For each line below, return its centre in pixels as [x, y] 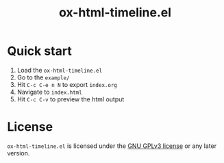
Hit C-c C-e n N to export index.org [67, 84]
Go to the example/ [43, 77]
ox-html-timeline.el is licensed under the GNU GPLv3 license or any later [112, 146]
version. [18, 153]
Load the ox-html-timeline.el [60, 70]
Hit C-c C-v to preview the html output [71, 99]
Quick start [39, 51]
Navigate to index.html [49, 92]
